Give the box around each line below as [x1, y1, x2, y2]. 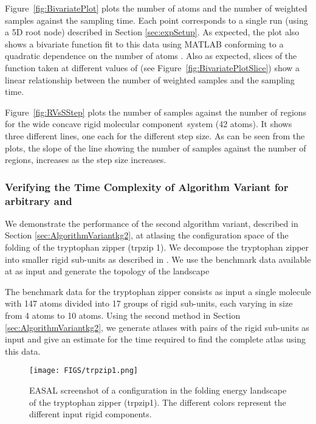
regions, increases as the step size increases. [5, 153, 167, 166]
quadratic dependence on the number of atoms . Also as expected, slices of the [5, 49, 297, 62]
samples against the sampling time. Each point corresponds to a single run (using [5, 13, 308, 26]
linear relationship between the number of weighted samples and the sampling [5, 73, 295, 86]
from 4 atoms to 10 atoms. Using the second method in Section [5, 309, 241, 322]
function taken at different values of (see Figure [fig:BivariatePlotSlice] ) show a [5, 61, 300, 74]
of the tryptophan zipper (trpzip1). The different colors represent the [29, 395, 286, 408]
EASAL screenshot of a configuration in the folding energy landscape [29, 384, 287, 397]
